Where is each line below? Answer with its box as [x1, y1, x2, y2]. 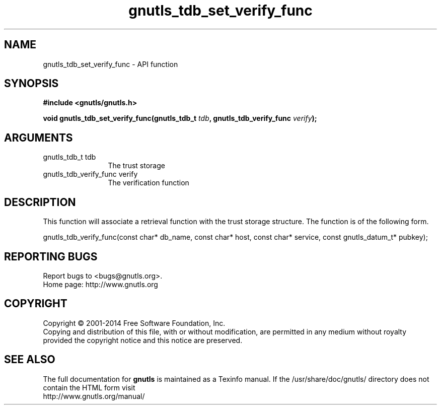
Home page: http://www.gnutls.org [43, 280, 158, 289]
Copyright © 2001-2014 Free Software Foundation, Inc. [43, 318, 226, 327]
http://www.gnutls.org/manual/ [43, 391, 145, 400]
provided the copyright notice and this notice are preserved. [43, 335, 243, 345]
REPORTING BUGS [4, 250, 98, 263]
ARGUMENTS [4, 131, 73, 144]
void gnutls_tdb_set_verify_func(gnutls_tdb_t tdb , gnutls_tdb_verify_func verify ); [43, 114, 317, 123]
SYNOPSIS [4, 77, 59, 90]
